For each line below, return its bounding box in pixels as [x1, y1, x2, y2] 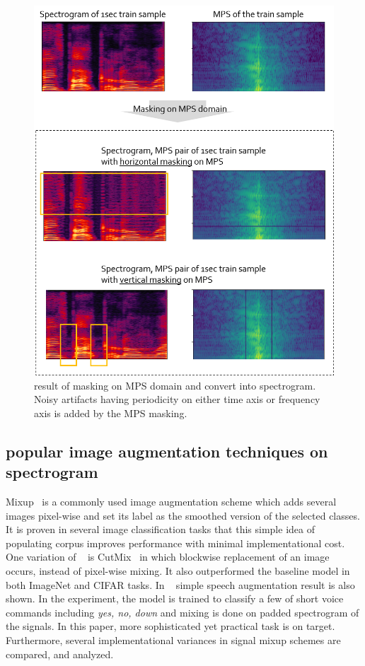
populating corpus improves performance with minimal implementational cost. [6, 535, 345, 550]
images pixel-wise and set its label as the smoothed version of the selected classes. [6, 508, 360, 522]
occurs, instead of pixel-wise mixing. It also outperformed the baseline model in [6, 563, 350, 578]
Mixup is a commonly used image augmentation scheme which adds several [6, 494, 337, 509]
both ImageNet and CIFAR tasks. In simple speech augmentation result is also [6, 577, 355, 592]
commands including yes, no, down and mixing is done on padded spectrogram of [6, 604, 359, 619]
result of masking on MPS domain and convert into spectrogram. [34, 378, 316, 392]
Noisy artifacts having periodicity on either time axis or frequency [34, 392, 320, 407]
